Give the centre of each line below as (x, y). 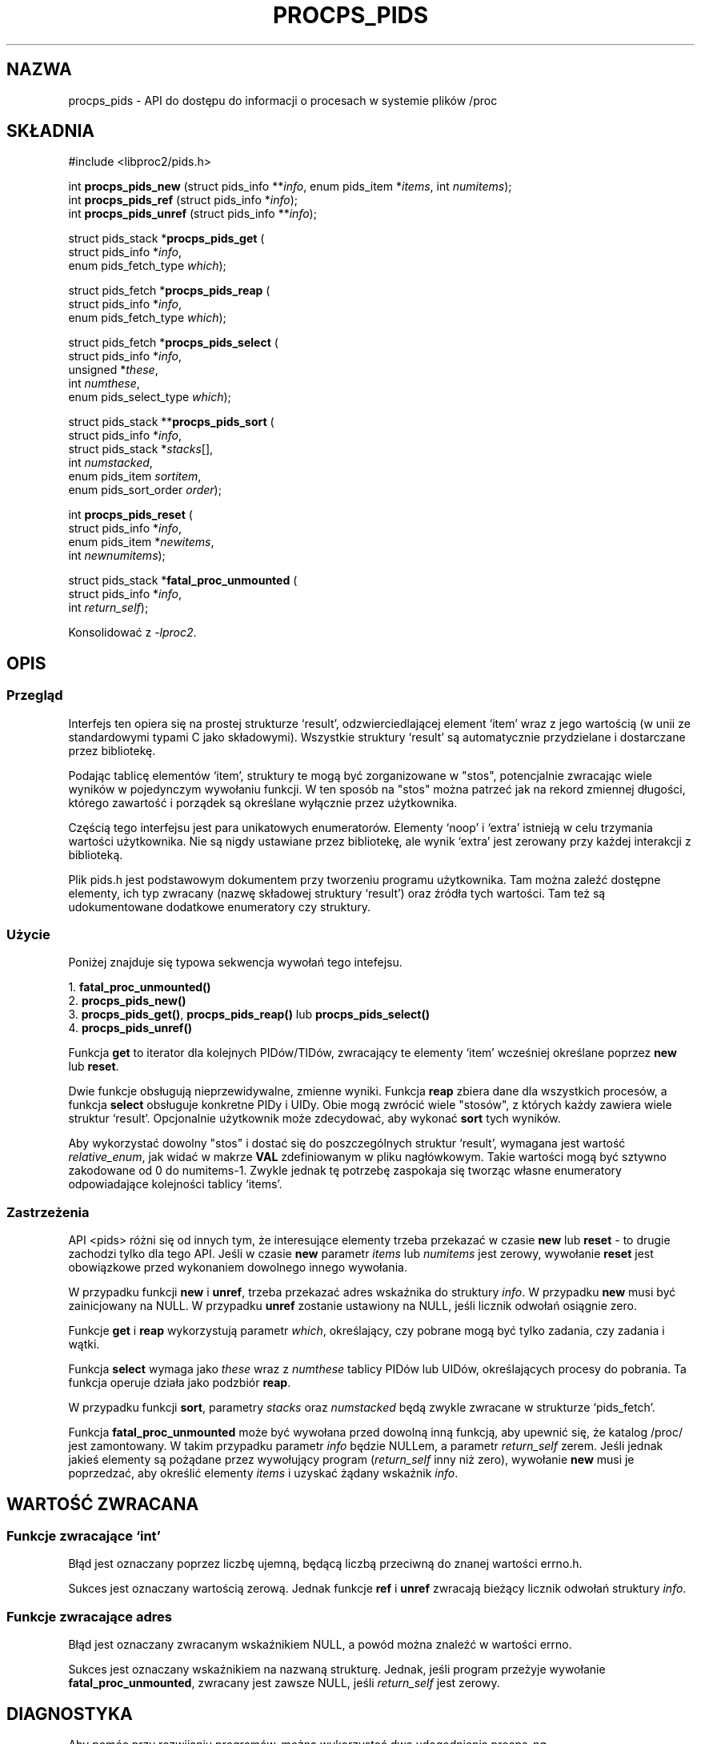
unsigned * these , (113, 370)
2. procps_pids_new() (127, 1001)
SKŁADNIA (50, 131)
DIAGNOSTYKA (70, 1714)
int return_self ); (108, 608)
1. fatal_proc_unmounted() (140, 987)
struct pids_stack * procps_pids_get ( (166, 239)
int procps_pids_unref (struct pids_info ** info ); (192, 214)
